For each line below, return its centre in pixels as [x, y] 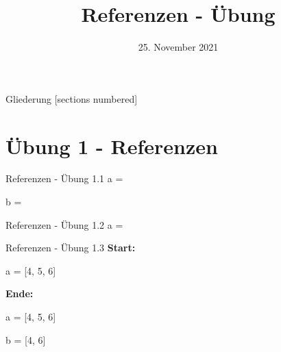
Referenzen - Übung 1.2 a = [64, 224]
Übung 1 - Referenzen [112, 146]
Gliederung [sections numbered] [72, 98]
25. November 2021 [178, 47]
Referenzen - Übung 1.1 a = [64, 178]
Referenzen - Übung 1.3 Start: [71, 248]
